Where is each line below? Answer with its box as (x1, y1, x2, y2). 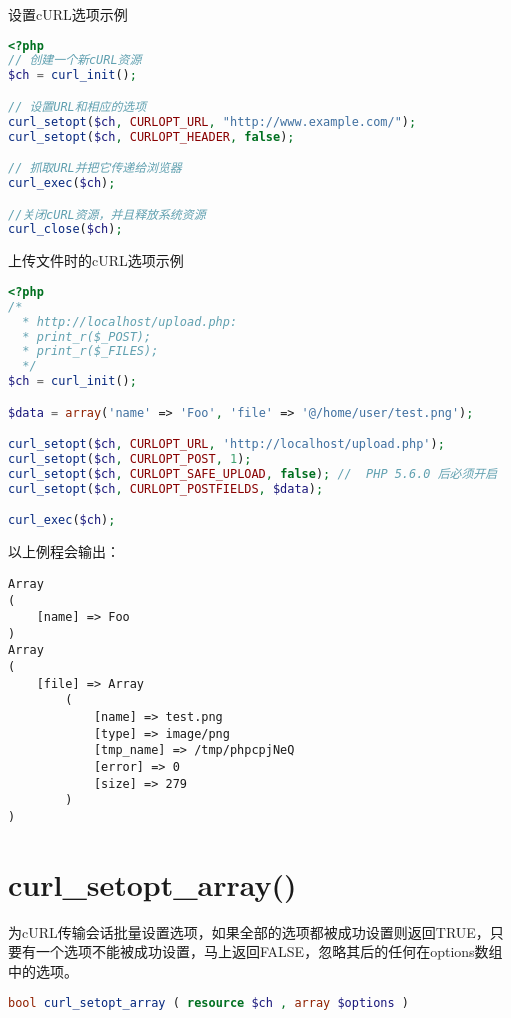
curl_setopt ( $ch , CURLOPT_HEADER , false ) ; (8, 129, 295, 144)
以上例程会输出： (8, 541, 120, 562)
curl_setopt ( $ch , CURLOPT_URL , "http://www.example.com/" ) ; (8, 114, 417, 129)
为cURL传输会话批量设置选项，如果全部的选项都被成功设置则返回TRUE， (8, 921, 490, 942)
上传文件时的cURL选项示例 (8, 250, 184, 271)
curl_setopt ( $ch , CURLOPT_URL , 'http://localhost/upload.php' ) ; (8, 437, 445, 452)
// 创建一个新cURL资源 (8, 53, 142, 68)
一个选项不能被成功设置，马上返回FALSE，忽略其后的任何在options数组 (35, 941, 503, 962)
